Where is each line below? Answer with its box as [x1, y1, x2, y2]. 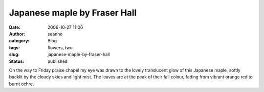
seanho [47, 31, 63, 37]
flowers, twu [47, 44, 73, 51]
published [47, 58, 68, 64]
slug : [9, 52, 20, 57]
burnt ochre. [9, 81, 34, 87]
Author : [9, 31, 25, 37]
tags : [9, 44, 20, 51]
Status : [9, 58, 24, 64]
